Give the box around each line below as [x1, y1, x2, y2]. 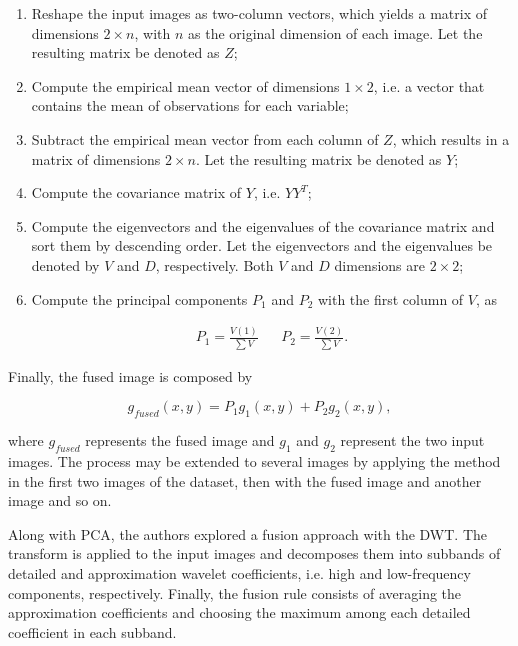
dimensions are [334, 254, 425, 275]
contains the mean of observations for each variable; [31, 95, 349, 116]
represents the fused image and [85, 430, 275, 451]
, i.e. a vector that [373, 75, 485, 96]
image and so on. [8, 490, 112, 511]
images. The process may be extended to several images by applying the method [8, 450, 501, 471]
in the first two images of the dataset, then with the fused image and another [8, 470, 482, 491]
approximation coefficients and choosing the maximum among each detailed [8, 602, 471, 623]
